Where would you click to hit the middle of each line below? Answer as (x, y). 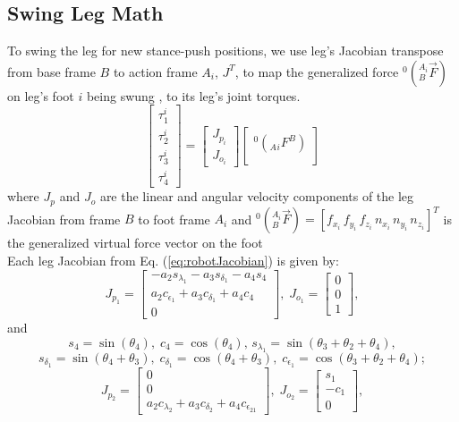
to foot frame (174, 219)
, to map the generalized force (317, 71)
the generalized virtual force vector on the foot (135, 243)
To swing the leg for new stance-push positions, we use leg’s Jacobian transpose (225, 51)
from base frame (51, 71)
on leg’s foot (41, 95)
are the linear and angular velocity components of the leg (257, 196)
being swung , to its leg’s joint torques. (193, 95)
